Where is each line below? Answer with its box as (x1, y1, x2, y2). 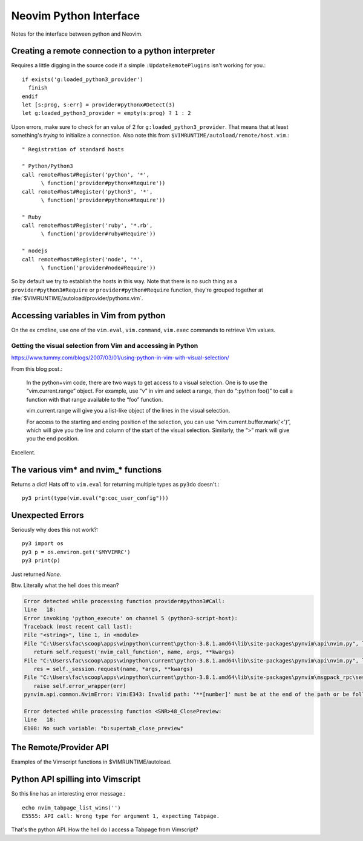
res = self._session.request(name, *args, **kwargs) (33, 666, 194, 673)
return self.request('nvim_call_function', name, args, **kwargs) (33, 649, 235, 656)
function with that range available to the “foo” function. (26, 396, 163, 403)
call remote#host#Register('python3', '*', (22, 188, 153, 195)
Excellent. (11, 448, 36, 456)
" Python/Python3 (22, 163, 73, 169)
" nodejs (22, 247, 48, 254)
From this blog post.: (11, 365, 63, 372)
